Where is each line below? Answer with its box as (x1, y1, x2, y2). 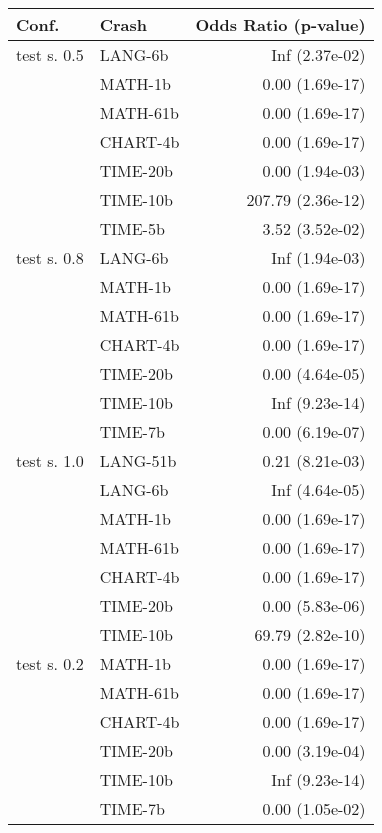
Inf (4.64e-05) (271, 478, 366, 501)
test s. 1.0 (16, 449, 84, 472)
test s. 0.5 (16, 43, 84, 66)
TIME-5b (99, 217, 165, 240)
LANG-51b (99, 449, 177, 472)
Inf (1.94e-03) (271, 246, 366, 269)
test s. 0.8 (16, 246, 84, 269)
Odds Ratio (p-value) (195, 13, 366, 36)
